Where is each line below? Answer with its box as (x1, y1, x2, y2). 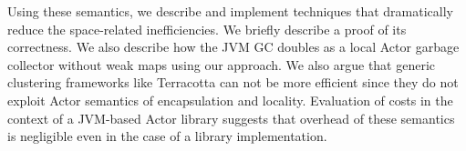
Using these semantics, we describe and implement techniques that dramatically (7, 2, 453, 20)
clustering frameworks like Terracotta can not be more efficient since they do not (7, 73, 459, 92)
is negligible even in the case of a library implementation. (7, 126, 327, 146)
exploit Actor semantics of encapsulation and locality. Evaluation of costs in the (7, 90, 453, 109)
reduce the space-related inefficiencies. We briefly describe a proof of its (7, 19, 407, 38)
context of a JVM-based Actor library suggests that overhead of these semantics (7, 108, 455, 127)
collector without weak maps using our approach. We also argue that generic (7, 55, 436, 74)
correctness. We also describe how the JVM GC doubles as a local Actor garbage (7, 37, 460, 56)
